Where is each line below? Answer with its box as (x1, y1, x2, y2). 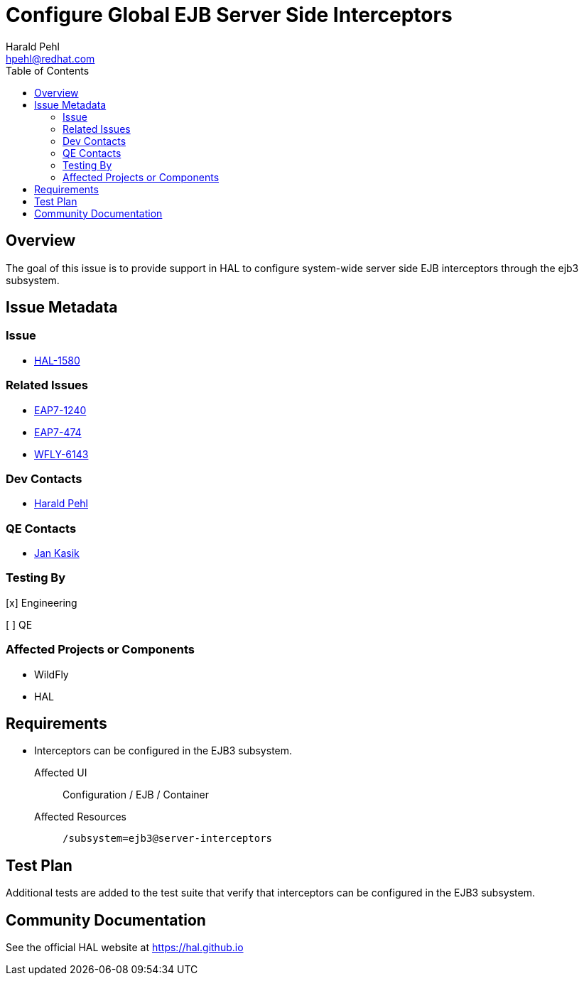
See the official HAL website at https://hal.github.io (6, 941, 244, 954)
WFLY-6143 (34, 448, 89, 460)
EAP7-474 (34, 426, 82, 438)
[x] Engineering (6, 596, 77, 609)
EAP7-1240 (34, 403, 87, 416)
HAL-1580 (34, 354, 80, 367)
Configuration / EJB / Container (63, 788, 210, 801)
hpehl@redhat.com (6, 52, 95, 65)
